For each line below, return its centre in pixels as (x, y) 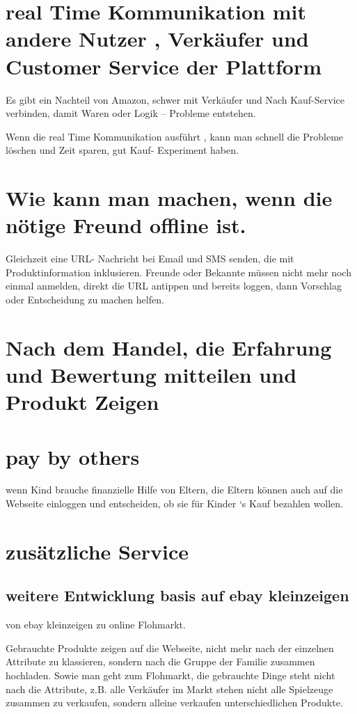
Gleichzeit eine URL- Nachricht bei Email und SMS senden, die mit (150, 259)
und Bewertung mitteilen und (151, 374)
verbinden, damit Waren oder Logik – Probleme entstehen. (131, 113)
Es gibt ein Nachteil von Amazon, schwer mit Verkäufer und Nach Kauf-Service (175, 99)
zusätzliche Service (97, 551)
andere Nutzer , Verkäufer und (157, 39)
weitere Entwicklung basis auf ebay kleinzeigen (177, 595)
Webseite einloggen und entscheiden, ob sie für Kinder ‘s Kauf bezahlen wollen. (174, 503)
